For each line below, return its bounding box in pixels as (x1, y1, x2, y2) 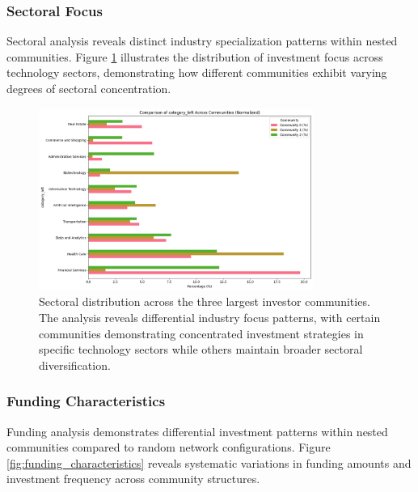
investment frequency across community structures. (6, 470, 260, 487)
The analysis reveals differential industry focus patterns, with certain (39, 309, 381, 326)
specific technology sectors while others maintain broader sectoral (39, 341, 363, 358)
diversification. (39, 356, 111, 373)
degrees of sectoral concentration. (6, 80, 171, 96)
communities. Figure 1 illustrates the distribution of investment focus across (6, 48, 383, 65)
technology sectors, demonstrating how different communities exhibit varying (6, 64, 387, 81)
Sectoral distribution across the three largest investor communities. (39, 293, 370, 310)
